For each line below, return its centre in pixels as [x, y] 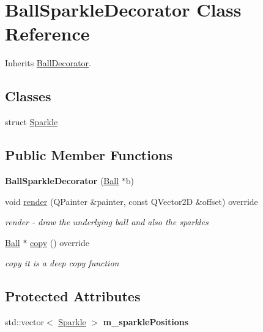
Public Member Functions [89, 155]
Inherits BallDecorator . [48, 63]
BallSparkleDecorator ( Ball [62, 180]
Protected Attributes [73, 296]
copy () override [60, 242]
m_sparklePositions [146, 322]
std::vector [24, 322]
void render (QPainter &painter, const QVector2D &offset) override [131, 201]
